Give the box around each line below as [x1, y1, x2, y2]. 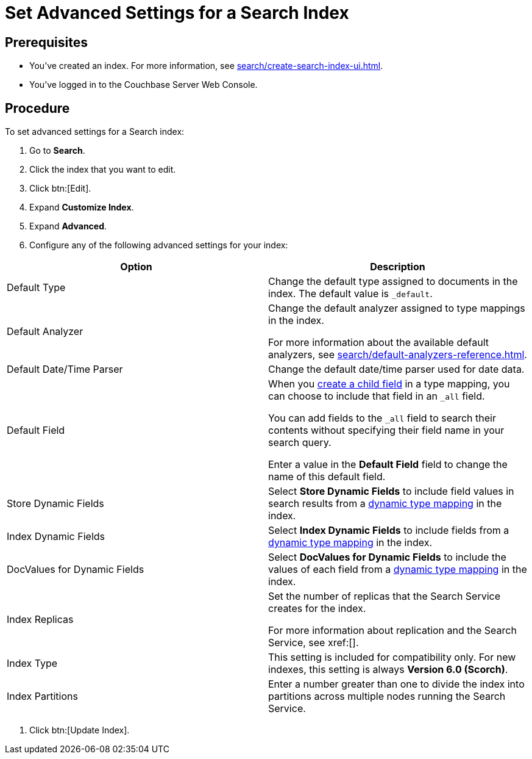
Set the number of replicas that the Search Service [268, 590, 501, 603]
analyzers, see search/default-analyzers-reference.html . [268, 348, 527, 361]
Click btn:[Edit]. [29, 183, 91, 194]
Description [370, 261, 425, 273]
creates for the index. [268, 602, 366, 615]
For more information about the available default [268, 336, 489, 349]
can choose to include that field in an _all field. [268, 390, 485, 403]
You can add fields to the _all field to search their [268, 412, 496, 425]
